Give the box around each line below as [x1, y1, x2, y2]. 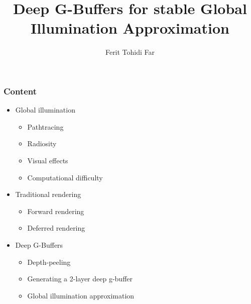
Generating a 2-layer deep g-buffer [27, 273, 133, 284]
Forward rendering [27, 206, 84, 216]
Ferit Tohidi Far [105, 47, 155, 57]
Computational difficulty [27, 172, 103, 182]
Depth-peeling [27, 256, 71, 267]
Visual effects [27, 155, 68, 165]
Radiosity [27, 138, 57, 149]
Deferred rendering [27, 223, 85, 233]
